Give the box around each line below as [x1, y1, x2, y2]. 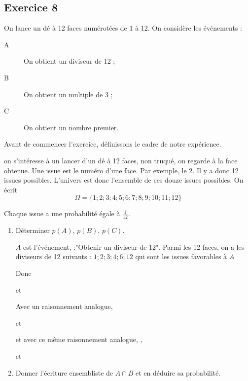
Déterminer [15, 225, 50, 235]
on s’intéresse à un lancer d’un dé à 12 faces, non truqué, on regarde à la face [4, 155, 238, 165]
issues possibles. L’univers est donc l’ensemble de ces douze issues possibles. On [4, 175, 244, 185]
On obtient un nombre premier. [24, 122, 119, 132]
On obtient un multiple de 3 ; [24, 89, 113, 99]
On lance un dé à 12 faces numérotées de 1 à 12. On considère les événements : [4, 23, 242, 33]
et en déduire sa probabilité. [136, 367, 221, 378]
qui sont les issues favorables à [135, 251, 227, 262]
